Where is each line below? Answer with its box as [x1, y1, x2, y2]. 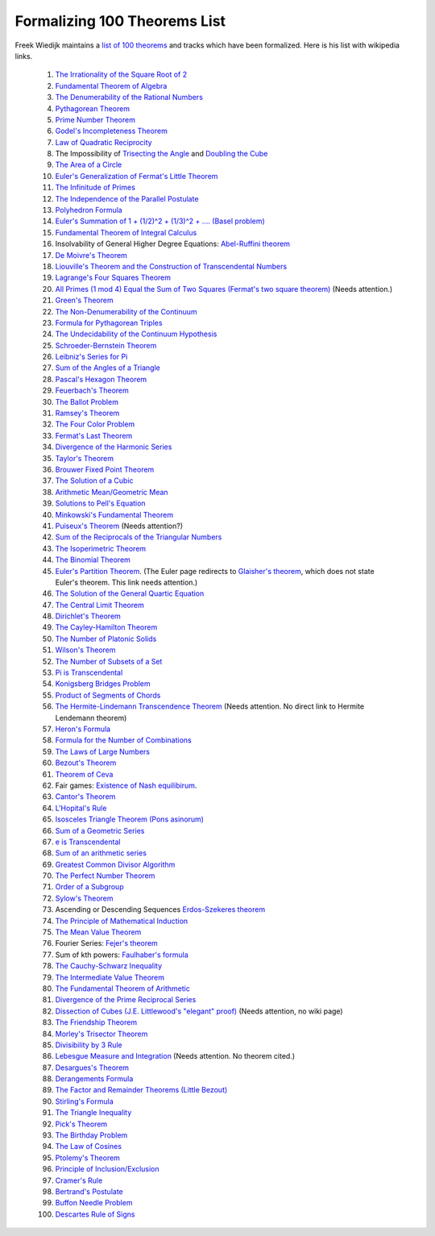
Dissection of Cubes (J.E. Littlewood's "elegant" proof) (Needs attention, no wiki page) [55, 1006, 343, 1016]
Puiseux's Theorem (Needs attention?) [55, 521, 183, 531]
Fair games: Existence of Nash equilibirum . [55, 780, 197, 790]
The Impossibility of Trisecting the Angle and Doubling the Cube [55, 149, 268, 159]
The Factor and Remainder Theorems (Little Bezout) [55, 1085, 228, 1095]
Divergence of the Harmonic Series [55, 442, 172, 452]
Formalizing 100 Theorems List [14, 12, 226, 30]
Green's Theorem [55, 295, 114, 306]
